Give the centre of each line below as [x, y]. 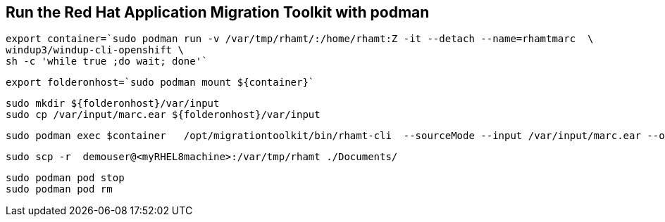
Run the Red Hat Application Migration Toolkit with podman [218, 12]
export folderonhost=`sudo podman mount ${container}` [160, 83]
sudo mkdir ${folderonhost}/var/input [113, 104]
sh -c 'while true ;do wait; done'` [107, 61]
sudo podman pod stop [65, 178]
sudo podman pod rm [59, 189]
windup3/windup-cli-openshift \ [95, 50]
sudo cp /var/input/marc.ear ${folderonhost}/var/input [163, 115]
